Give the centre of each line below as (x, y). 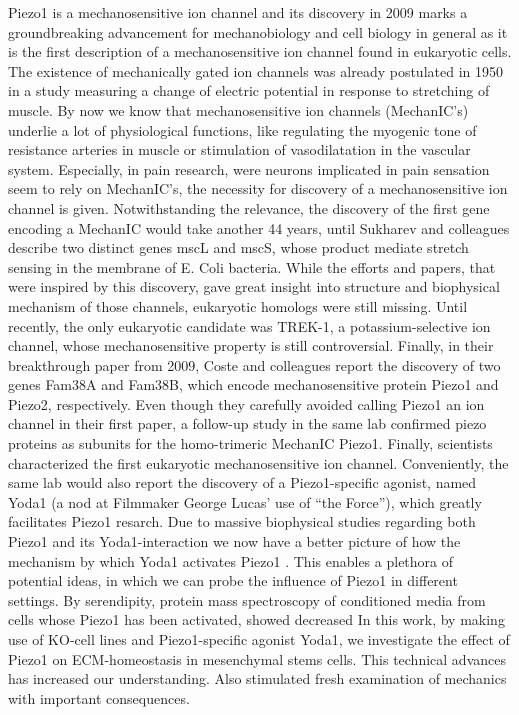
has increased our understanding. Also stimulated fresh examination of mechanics (257, 678)
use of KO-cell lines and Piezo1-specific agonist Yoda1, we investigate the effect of (259, 639)
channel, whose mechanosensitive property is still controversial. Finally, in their (251, 345)
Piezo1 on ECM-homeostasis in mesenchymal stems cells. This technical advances (257, 658)
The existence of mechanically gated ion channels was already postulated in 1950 (255, 70)
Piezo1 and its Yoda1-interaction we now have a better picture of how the (234, 541)
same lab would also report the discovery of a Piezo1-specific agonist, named (242, 482)
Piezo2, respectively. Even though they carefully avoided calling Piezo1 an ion (246, 403)
